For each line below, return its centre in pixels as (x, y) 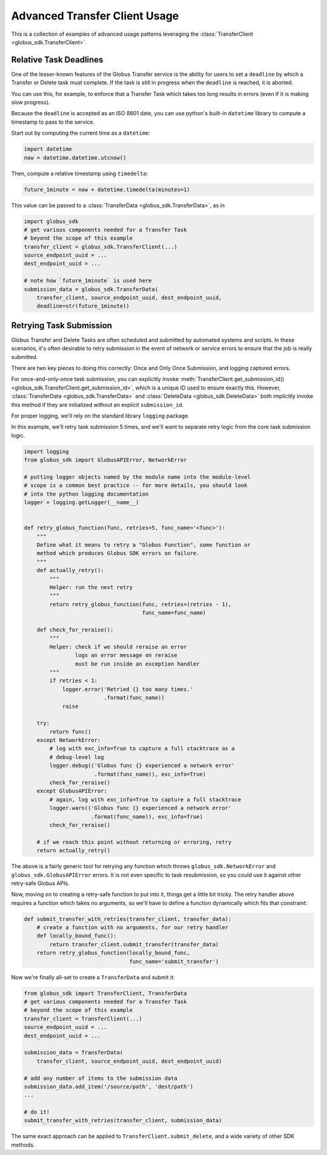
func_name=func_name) (174, 613)
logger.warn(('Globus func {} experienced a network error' (140, 808)
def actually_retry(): (70, 571)
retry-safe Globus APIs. (40, 883)
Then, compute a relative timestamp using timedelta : (80, 173)
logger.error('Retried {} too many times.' (128, 689)
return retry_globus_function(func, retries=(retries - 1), (140, 604)
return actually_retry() (74, 850)
